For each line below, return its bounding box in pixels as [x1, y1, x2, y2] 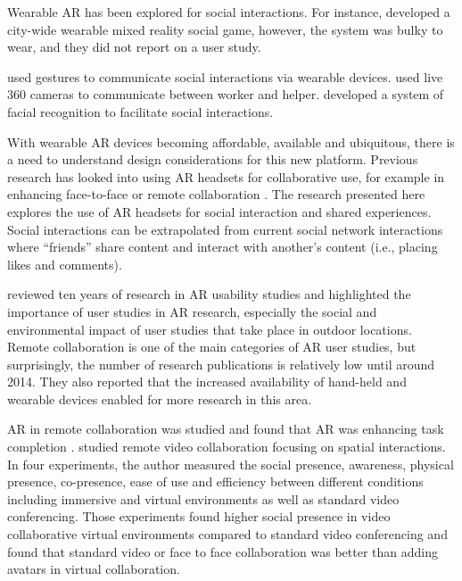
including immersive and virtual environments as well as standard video [7, 489, 400, 508]
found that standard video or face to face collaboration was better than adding [7, 542, 438, 560]
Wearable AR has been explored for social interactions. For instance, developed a [7, 3, 450, 21]
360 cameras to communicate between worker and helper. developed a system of [7, 85, 444, 104]
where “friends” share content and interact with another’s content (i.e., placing [7, 237, 438, 256]
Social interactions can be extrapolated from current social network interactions [7, 220, 443, 238]
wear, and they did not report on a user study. [7, 37, 261, 56]
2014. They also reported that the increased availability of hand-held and [7, 372, 407, 391]
